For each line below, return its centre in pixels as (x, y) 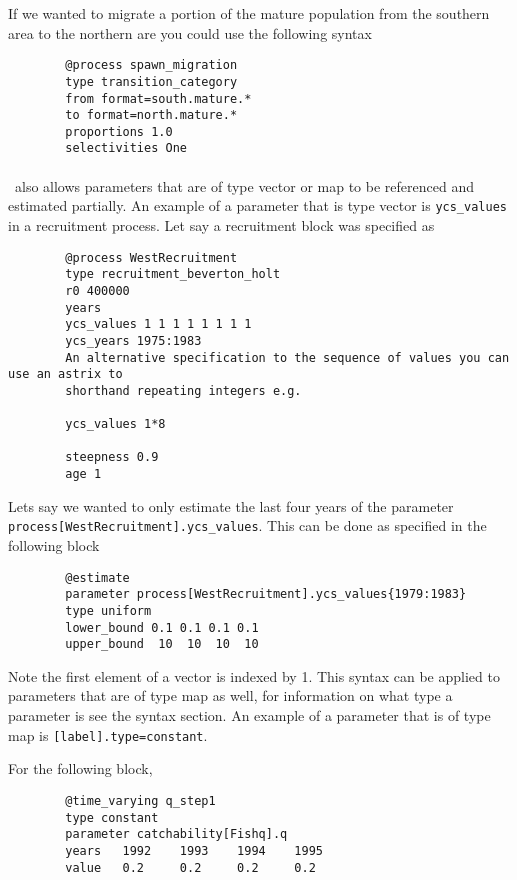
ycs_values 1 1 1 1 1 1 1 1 (158, 324)
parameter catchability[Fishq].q (176, 834)
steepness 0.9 (112, 457)
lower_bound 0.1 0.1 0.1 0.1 (162, 627)
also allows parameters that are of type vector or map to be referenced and (244, 185)
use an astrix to (65, 374)
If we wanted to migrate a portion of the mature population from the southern (249, 13)
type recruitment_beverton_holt (173, 274)
